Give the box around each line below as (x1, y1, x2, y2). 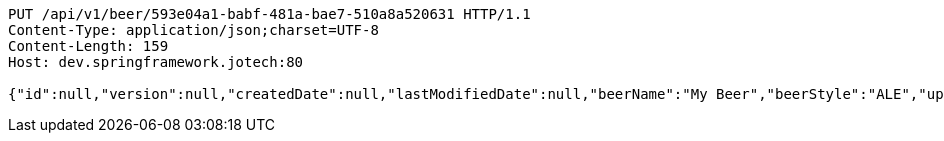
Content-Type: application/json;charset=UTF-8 (8, 22, 379, 38)
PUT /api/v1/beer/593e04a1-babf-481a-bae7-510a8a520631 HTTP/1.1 (8, 6, 531, 22)
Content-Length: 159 (8, 38, 169, 54)
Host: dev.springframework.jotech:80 (8, 54, 304, 70)
